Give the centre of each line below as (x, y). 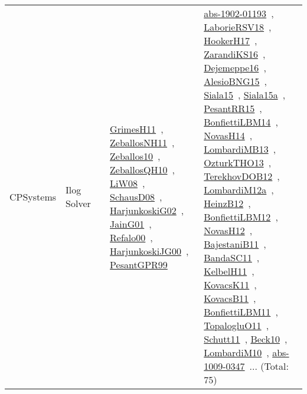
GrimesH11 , (137, 129)
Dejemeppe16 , (235, 68)
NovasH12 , (228, 230)
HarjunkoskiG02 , (147, 210)
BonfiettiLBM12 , (241, 217)
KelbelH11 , (229, 271)
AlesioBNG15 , (235, 81)
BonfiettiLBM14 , (241, 122)
